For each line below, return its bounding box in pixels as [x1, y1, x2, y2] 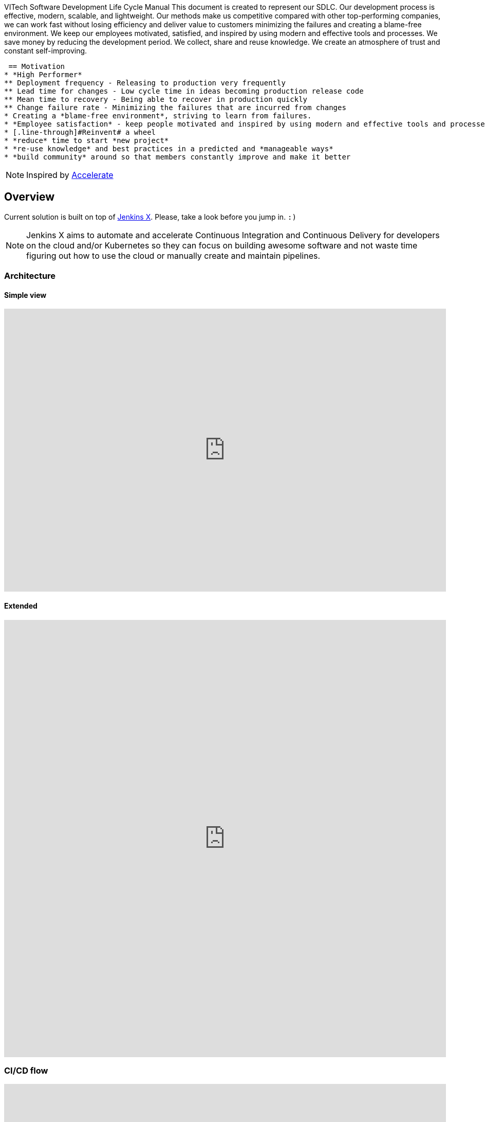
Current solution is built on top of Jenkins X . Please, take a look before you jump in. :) [4, 212, 296, 221]
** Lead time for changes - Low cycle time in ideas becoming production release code [4, 87, 364, 95]
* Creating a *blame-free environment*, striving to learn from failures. [4, 112, 312, 120]
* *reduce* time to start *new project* [4, 136, 169, 145]
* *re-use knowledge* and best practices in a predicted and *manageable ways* [4, 145, 333, 153]
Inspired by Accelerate [26, 170, 114, 180]
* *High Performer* [4, 70, 82, 79]
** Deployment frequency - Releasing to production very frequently [4, 79, 286, 87]
